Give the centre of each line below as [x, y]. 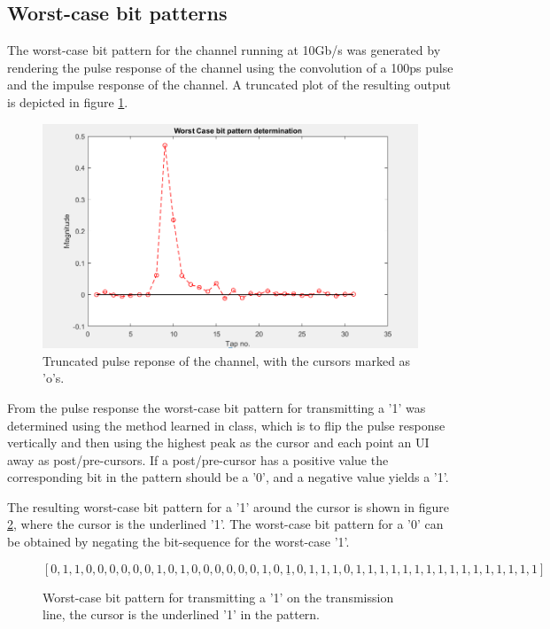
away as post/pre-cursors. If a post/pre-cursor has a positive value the [198, 459]
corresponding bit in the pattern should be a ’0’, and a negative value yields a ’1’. [228, 477]
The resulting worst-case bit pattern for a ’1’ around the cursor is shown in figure [228, 506]
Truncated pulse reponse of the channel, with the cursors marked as [227, 360]
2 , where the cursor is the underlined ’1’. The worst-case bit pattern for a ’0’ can [225, 524]
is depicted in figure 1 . [68, 101]
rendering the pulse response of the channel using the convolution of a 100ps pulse [230, 67]
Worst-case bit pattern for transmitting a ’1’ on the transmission [218, 597]
